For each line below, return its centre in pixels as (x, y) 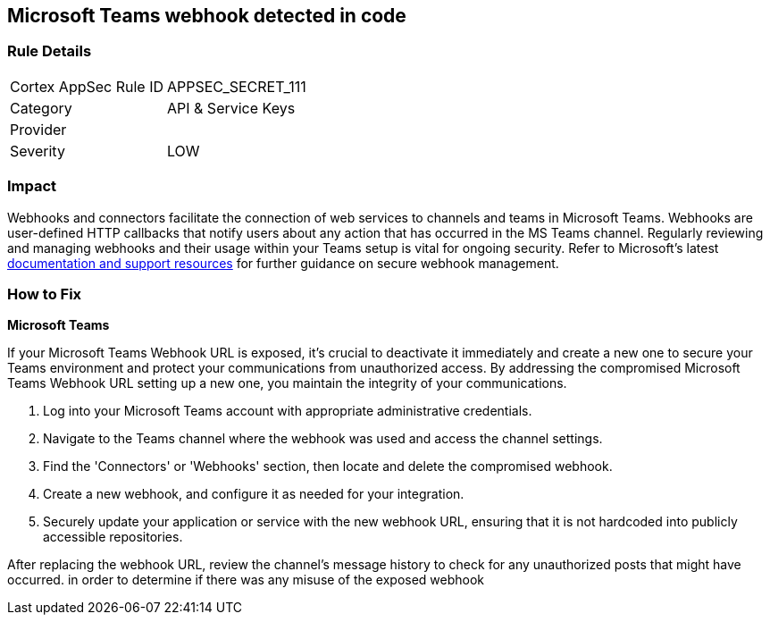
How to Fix (45, 294)
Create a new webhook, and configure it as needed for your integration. (254, 494)
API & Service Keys (231, 108)
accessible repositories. (113, 537)
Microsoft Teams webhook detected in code (207, 16)
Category (41, 108)
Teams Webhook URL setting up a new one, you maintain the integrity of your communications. (287, 383)
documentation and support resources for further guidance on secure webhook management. (283, 263)
